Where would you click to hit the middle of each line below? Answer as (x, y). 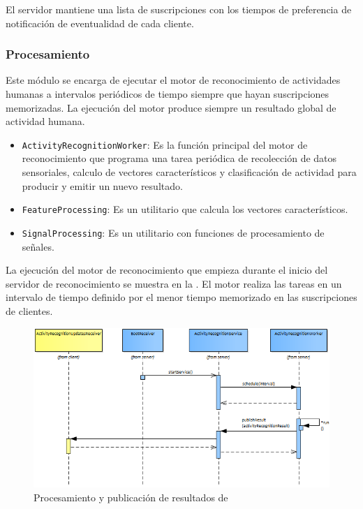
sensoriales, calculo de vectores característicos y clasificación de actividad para (189, 172)
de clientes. (29, 310)
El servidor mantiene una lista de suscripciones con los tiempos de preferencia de (179, 9)
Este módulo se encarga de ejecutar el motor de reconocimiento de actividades (173, 80)
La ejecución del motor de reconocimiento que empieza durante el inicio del (167, 270)
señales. (38, 246)
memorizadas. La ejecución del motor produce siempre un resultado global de (171, 107)
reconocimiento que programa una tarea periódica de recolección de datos (179, 158)
